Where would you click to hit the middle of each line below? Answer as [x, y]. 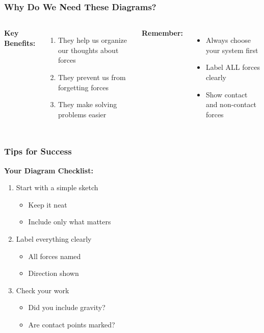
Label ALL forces [233, 67]
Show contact [227, 94]
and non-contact [231, 104]
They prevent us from [92, 77]
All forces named [55, 256]
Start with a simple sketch [57, 187]
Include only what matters [70, 222]
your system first [232, 50]
